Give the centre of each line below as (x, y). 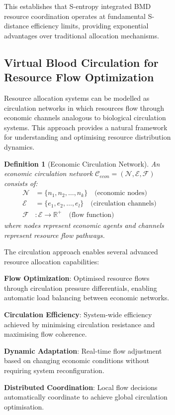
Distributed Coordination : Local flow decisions (81, 387)
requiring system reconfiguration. (54, 370)
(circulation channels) (124, 204)
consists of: (21, 183)
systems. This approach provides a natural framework (86, 127)
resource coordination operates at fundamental (75, 16)
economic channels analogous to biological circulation (85, 117)
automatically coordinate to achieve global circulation (86, 397)
